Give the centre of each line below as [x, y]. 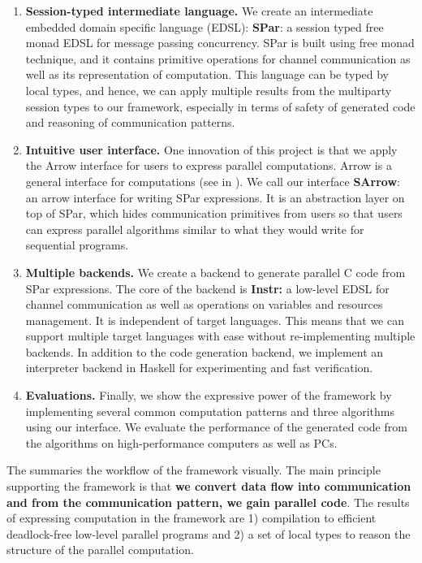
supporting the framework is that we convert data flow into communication [209, 486]
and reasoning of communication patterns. [130, 122]
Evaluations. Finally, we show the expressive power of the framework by [209, 395]
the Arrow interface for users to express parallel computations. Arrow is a [209, 165]
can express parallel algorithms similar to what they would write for [195, 229]
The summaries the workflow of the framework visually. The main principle [194, 470]
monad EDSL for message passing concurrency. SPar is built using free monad [220, 43]
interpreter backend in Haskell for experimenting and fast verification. [199, 368]
